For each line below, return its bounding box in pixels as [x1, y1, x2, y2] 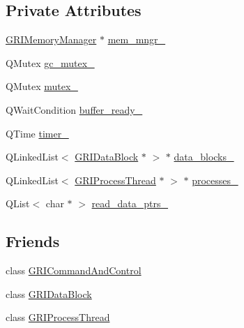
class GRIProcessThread [6, 310, 110, 325]
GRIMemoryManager [6, 32, 97, 47]
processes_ [192, 172, 238, 187]
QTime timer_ [6, 126, 69, 140]
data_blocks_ [174, 149, 234, 164]
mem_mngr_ [107, 32, 166, 47]
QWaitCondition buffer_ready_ [6, 102, 143, 117]
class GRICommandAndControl [6, 263, 142, 278]
